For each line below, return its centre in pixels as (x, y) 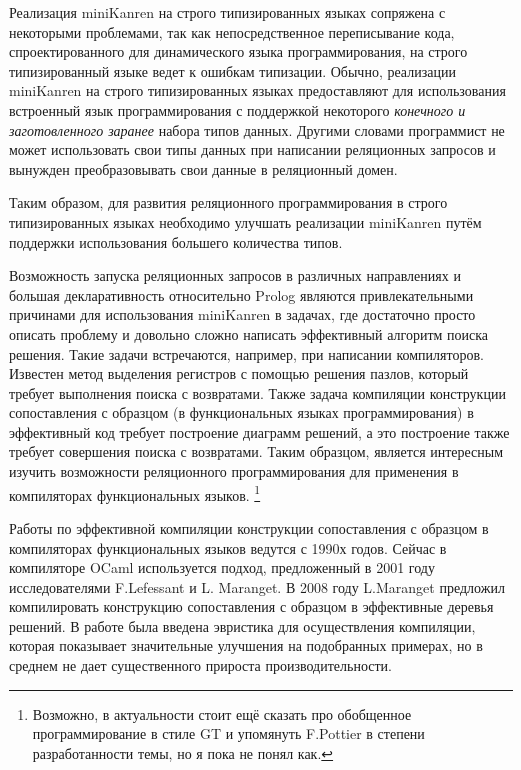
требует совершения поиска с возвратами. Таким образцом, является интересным (256, 451)
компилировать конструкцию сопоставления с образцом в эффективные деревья (251, 606)
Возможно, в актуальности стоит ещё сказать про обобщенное (222, 713)
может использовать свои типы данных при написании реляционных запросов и (252, 149)
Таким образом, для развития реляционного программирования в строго (228, 202)
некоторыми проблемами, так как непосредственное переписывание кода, (232, 31)
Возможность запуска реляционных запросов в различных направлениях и (235, 275)
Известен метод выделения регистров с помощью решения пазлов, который (239, 373)
